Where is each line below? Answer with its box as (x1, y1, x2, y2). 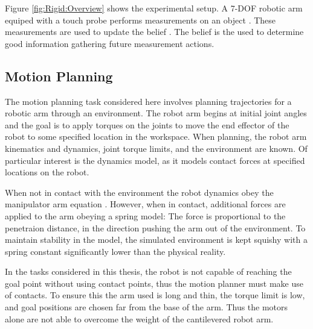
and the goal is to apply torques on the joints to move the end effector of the (5, 118, 289, 131)
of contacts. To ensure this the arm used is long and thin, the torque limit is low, (5, 289, 305, 301)
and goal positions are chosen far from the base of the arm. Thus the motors (5, 301, 288, 313)
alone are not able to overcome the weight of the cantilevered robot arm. (5, 312, 274, 325)
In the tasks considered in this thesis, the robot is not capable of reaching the (5, 265, 292, 278)
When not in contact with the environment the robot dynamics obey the (5, 186, 274, 198)
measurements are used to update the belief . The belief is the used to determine (5, 25, 304, 38)
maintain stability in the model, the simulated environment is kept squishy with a (5, 233, 308, 246)
